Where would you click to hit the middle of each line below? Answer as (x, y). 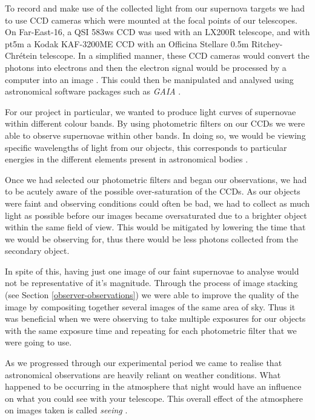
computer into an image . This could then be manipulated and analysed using (149, 79)
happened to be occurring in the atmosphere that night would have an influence (153, 386)
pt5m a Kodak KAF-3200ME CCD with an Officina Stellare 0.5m (127, 43)
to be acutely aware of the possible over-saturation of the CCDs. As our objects (153, 191)
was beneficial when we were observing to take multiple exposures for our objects (155, 318)
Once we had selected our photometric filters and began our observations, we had (156, 179)
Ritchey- (267, 43)
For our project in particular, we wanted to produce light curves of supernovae (151, 111)
